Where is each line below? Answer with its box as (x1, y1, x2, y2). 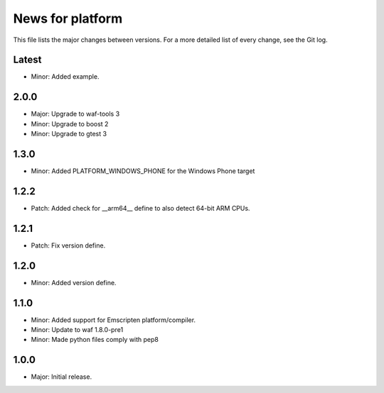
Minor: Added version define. (31, 278, 117, 287)
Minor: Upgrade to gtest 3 (31, 130, 107, 138)
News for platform (13, 11, 123, 26)
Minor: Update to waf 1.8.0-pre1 (31, 326, 124, 334)
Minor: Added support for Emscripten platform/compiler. (31, 316, 196, 324)
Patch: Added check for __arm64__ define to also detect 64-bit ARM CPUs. (31, 204, 250, 212)
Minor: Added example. (31, 72, 100, 81)
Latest (13, 54, 42, 66)
